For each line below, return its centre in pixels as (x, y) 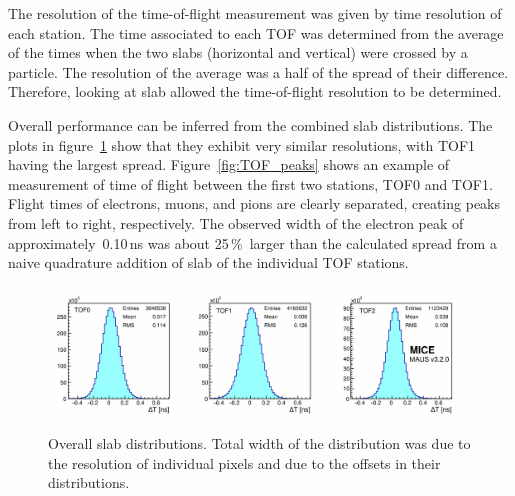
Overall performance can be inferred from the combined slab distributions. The (250, 124)
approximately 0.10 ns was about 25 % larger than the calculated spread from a (252, 242)
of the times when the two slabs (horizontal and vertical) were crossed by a (238, 52)
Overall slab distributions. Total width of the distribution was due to (259, 443)
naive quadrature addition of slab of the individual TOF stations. (208, 262)
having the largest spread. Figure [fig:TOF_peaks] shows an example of (229, 164)
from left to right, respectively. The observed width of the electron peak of (236, 222)
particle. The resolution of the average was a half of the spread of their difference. (258, 71)
